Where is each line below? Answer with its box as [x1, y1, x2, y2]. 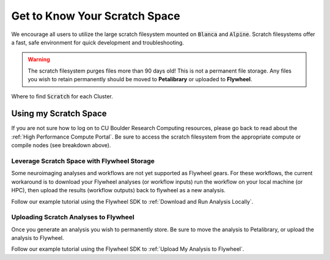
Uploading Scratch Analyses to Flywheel [11, 213, 134, 222]
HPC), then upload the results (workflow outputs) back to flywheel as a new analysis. [11, 187, 226, 194]
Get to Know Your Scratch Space [11, 9, 180, 23]
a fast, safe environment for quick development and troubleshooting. [11, 38, 185, 46]
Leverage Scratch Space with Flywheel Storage [11, 156, 155, 165]
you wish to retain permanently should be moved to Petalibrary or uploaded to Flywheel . [28, 76, 252, 83]
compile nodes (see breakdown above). [11, 142, 111, 149]
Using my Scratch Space [11, 109, 107, 119]
